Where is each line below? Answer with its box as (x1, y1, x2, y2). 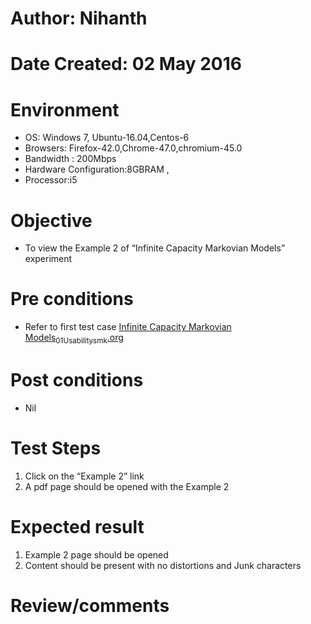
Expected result (10, 516, 145, 539)
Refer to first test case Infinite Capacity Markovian (24, 321, 232, 333)
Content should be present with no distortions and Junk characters (24, 559, 302, 571)
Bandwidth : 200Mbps (24, 153, 117, 165)
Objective (10, 209, 93, 232)
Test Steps (10, 437, 102, 460)
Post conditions (10, 369, 144, 392)
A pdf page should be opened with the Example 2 (24, 480, 230, 492)
